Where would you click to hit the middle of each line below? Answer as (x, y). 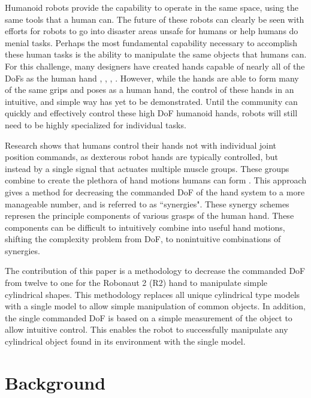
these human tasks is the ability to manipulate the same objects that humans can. (156, 54)
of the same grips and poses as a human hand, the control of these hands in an (150, 90)
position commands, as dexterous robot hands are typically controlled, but (141, 157)
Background (55, 382)
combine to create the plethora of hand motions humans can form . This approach (156, 180)
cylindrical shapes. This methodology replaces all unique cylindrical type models (153, 294)
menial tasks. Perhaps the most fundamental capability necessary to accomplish (151, 42)
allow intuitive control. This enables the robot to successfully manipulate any (147, 329)
